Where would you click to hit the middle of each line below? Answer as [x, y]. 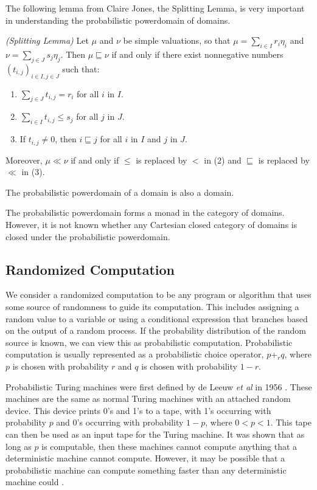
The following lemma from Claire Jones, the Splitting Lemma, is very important [155, 8]
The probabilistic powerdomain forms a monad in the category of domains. [145, 212]
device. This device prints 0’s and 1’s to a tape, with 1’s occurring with [138, 410]
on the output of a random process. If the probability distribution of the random [156, 330]
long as [19, 446]
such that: [81, 68]
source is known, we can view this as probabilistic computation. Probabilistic [149, 342]
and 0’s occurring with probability [120, 422]
